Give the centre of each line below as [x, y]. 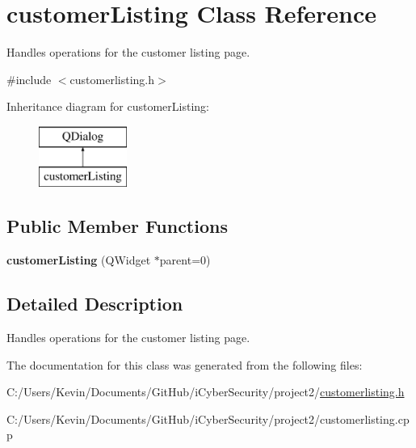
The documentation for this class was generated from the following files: [185, 364]
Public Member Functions [117, 226]
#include [29, 79]
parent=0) [185, 260]
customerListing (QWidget [79, 260]
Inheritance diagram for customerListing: [108, 106]
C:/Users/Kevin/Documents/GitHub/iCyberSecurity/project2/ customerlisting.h [206, 392]
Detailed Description [95, 304]
